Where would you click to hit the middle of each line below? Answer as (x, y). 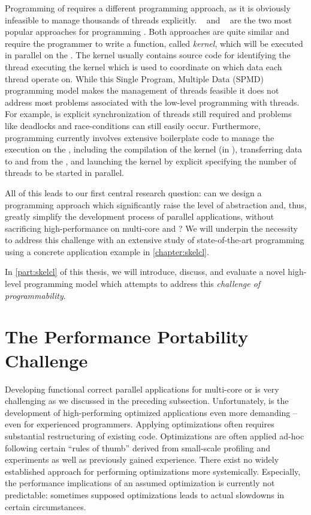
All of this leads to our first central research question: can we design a (133, 192)
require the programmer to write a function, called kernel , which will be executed (154, 43)
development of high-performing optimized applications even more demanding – (151, 412)
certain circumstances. (46, 506)
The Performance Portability (127, 336)
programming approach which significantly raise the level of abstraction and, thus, (156, 204)
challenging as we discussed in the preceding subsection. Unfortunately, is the (147, 401)
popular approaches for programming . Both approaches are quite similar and (147, 32)
